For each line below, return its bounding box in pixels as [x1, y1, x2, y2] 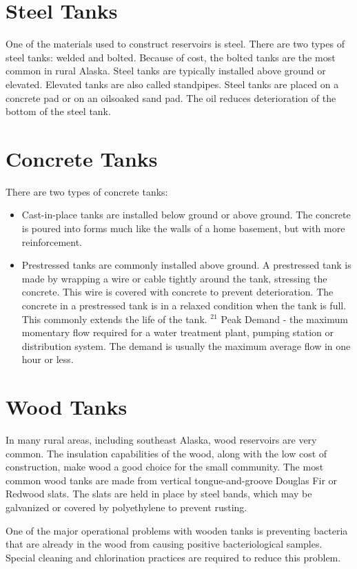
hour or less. [21, 352, 74, 366]
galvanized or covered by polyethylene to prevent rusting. [6, 500, 247, 515]
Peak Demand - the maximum [221, 311, 348, 326]
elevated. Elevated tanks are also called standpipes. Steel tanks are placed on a [6, 76, 339, 91]
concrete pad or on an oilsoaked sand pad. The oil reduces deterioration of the [6, 90, 336, 105]
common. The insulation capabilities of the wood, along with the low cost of [6, 446, 327, 460]
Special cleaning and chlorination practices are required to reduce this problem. [6, 550, 341, 564]
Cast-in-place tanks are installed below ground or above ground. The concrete [21, 207, 351, 222]
